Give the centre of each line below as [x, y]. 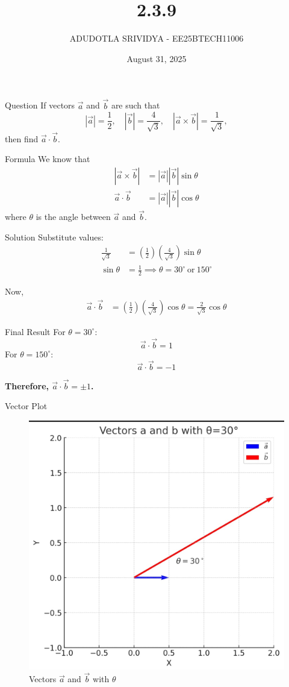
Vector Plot [26, 406]
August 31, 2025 [157, 58]
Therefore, [27, 385]
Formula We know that [48, 159]
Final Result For [35, 331]
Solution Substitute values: [54, 237]
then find [22, 138]
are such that [135, 105]
